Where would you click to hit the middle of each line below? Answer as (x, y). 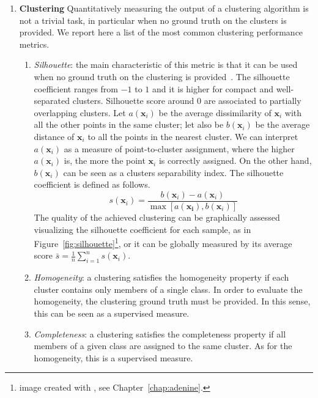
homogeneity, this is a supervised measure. (113, 357)
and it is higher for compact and (213, 88)
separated (52, 101)
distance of (54, 136)
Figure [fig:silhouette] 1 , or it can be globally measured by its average (163, 242)
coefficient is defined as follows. (92, 184)
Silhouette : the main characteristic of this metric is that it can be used (166, 64)
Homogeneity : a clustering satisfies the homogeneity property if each (161, 277)
